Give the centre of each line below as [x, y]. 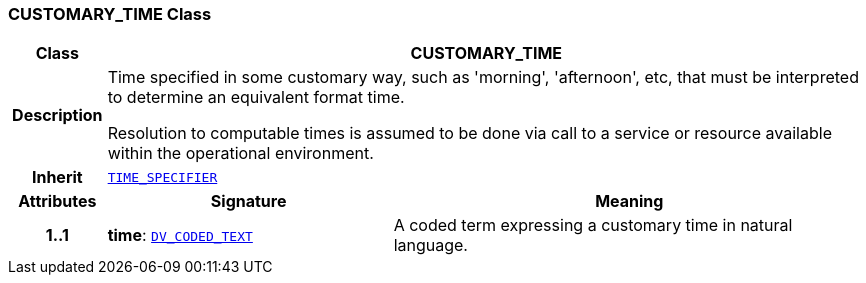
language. [430, 245]
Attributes [57, 201]
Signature [248, 201]
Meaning [629, 201]
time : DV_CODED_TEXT [180, 235]
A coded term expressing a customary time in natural [593, 225]
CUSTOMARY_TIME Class [110, 14]
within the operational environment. [240, 153]
